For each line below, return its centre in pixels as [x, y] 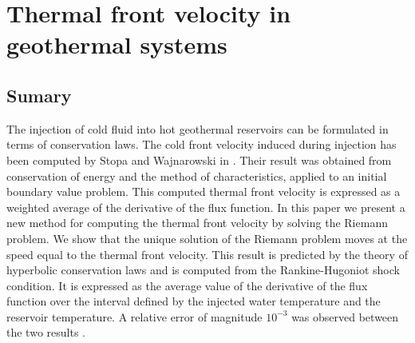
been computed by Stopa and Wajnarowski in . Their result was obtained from [199, 160]
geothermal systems [117, 44]
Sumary [39, 95]
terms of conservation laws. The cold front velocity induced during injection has [202, 144]
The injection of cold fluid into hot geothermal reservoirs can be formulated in [198, 128]
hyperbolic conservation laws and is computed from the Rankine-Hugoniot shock [203, 270]
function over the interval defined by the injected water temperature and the [194, 301]
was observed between [345, 316]
